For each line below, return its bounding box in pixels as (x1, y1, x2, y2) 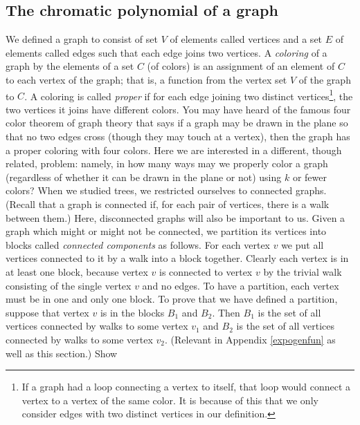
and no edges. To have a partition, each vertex (142, 278, 339, 292)
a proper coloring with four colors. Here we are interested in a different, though (6, 142, 342, 157)
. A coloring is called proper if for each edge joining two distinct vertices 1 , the (24, 86, 353, 103)
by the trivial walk (263, 264, 342, 278)
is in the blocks (100, 305, 165, 319)
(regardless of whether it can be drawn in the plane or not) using (6, 169, 282, 184)
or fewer (292, 169, 327, 184)
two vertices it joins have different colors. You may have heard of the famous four (6, 102, 351, 116)
